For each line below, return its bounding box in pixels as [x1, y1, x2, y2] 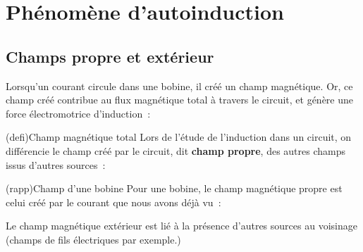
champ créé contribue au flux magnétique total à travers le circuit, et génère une [6, 92, 353, 107]
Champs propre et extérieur [6, 45, 214, 67]
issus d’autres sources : [6, 157, 106, 172]
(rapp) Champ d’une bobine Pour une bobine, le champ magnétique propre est [6, 181, 343, 196]
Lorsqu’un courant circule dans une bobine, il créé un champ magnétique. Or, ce [6, 78, 353, 93]
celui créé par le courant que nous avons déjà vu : [6, 194, 221, 209]
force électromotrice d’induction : [6, 106, 151, 120]
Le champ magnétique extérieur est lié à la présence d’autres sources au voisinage [6, 218, 357, 233]
